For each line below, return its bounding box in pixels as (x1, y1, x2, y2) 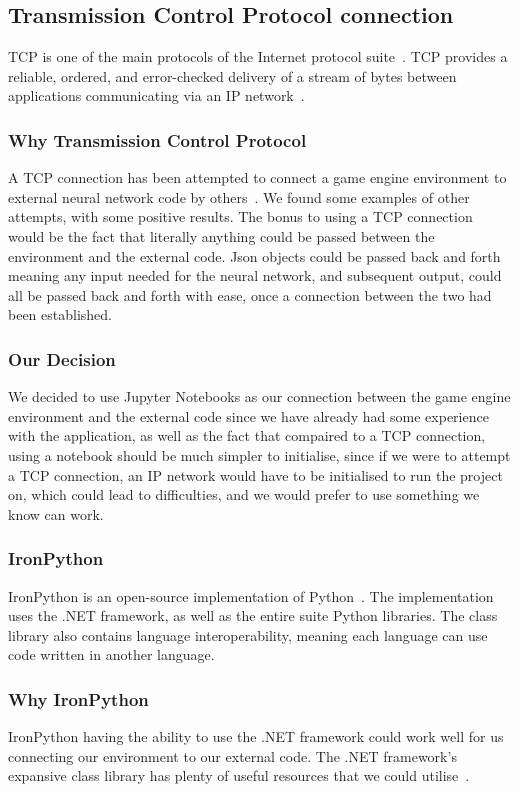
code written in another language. (8, 644, 215, 665)
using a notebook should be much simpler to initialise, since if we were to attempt (8, 444, 511, 465)
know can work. (8, 503, 104, 524)
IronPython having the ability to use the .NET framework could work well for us (8, 726, 504, 747)
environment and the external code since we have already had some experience (8, 405, 489, 426)
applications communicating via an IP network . (8, 85, 305, 106)
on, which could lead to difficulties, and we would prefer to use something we (8, 484, 480, 505)
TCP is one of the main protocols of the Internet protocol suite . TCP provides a (8, 46, 508, 67)
